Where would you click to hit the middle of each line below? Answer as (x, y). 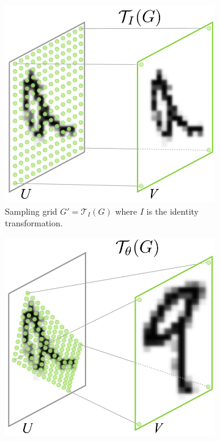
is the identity (173, 211)
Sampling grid (31, 211)
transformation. (34, 223)
